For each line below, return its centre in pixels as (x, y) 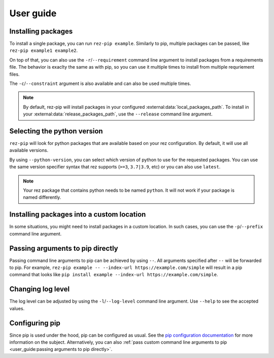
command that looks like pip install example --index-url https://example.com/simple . (114, 275)
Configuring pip (35, 323)
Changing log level (40, 289)
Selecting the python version (56, 131)
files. (14, 74)
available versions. (29, 151)
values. (17, 308)
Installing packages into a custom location (78, 214)
